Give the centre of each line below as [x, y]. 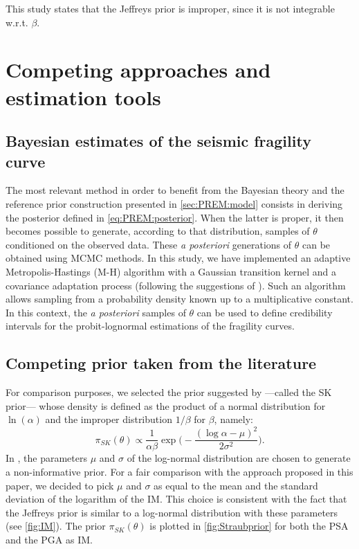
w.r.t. [17, 22]
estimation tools [83, 97]
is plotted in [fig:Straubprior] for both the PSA [249, 526]
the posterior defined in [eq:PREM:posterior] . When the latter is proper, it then [175, 217]
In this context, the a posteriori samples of [96, 312]
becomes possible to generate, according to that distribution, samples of [158, 231]
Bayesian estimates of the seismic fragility [158, 141]
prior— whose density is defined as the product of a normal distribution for [166, 405]
